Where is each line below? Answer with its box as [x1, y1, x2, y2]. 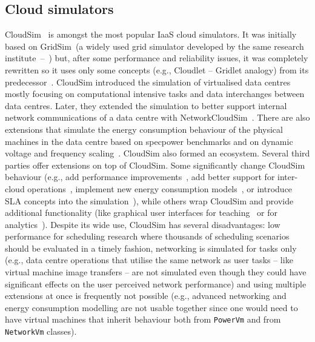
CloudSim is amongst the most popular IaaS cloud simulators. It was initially [5, 28, 297, 41]
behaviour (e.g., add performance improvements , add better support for [5, 170, 275, 183]
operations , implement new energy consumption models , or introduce [27, 182, 293, 195]
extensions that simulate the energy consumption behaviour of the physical [5, 122, 283, 135]
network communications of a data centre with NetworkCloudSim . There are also [5, 111, 310, 124]
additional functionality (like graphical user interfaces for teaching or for [5, 206, 278, 219]
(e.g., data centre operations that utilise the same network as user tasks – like [5, 253, 293, 266]
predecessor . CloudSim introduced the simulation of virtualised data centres [5, 75, 291, 88]
